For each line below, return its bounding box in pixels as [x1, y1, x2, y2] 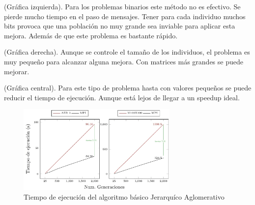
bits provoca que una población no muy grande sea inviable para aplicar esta [4, 21, 235, 31]
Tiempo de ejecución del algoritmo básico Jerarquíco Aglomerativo [24, 191, 225, 202]
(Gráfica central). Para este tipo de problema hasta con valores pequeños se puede [4, 83, 252, 93]
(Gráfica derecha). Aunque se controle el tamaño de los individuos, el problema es [4, 47, 250, 57]
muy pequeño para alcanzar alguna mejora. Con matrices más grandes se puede [4, 56, 243, 66]
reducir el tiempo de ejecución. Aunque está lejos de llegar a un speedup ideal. [4, 92, 240, 102]
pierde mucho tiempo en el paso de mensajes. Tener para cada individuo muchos [4, 11, 246, 21]
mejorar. [4, 66, 29, 76]
